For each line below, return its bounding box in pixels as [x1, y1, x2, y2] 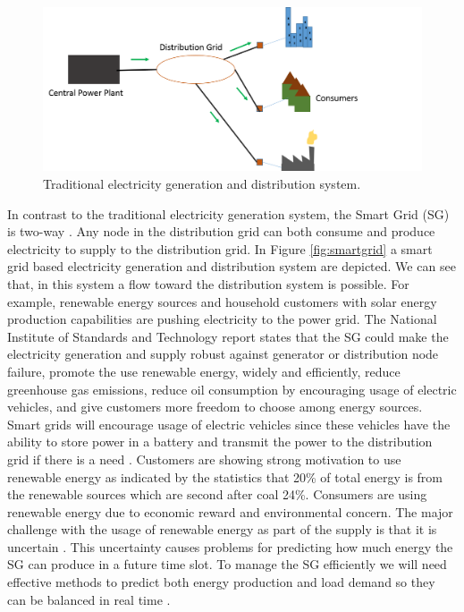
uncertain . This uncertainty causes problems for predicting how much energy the [7, 537, 453, 556]
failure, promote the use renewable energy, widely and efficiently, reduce [7, 361, 401, 380]
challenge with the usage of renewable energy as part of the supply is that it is [7, 520, 437, 539]
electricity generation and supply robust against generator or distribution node [7, 344, 439, 363]
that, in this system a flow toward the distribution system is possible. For [7, 274, 409, 293]
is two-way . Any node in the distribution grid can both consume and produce [7, 222, 435, 241]
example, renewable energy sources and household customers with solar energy [7, 292, 437, 310]
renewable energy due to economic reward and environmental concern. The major [7, 502, 453, 521]
